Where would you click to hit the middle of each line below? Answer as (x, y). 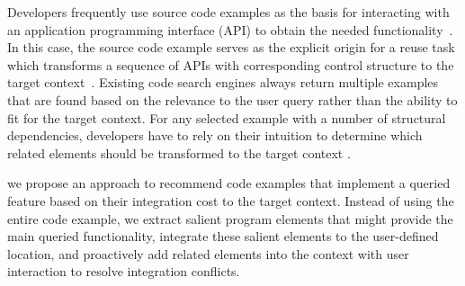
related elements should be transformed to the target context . (179, 152)
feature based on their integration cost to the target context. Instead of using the (231, 200)
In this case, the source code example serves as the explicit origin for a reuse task (231, 47)
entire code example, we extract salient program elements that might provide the (230, 218)
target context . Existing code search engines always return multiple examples (223, 82)
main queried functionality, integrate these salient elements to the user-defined (223, 236)
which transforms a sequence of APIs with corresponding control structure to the (231, 64)
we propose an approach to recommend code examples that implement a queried (229, 183)
